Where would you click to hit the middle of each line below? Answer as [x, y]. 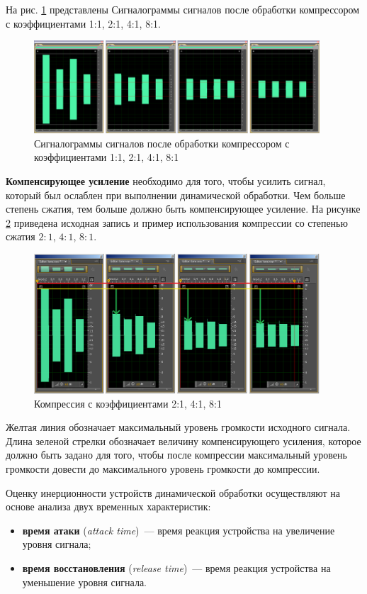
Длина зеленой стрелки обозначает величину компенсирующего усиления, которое [183, 441]
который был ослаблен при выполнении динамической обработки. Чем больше [176, 195]
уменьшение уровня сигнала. [84, 582]
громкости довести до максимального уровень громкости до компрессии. [163, 469]
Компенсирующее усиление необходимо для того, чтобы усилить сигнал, [166, 181]
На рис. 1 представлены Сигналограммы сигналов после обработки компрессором [183, 9]
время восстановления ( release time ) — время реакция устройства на [176, 568]
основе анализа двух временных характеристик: [108, 506]
